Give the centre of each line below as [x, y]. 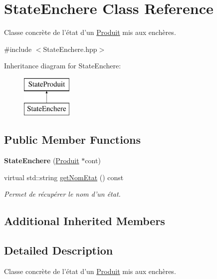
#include [18, 49]
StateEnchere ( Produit [42, 160]
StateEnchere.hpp [70, 49]
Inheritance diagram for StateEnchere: [63, 66]
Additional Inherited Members [85, 221]
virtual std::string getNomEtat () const [64, 177]
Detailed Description [59, 250]
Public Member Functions [72, 139]
